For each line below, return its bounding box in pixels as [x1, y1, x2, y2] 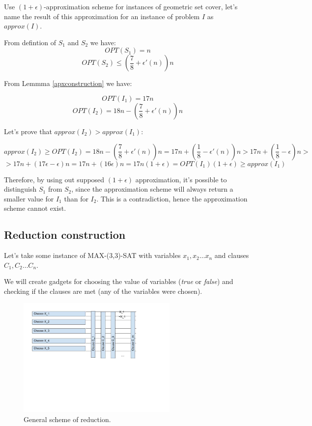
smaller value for [4, 193, 54, 203]
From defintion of [4, 37, 57, 47]
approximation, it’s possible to [135, 174, 227, 184]
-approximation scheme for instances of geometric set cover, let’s [44, 1, 238, 11]
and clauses [214, 250, 249, 260]
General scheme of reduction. [24, 414, 111, 424]
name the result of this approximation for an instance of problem [4, 11, 200, 21]
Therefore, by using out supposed [4, 174, 105, 184]
